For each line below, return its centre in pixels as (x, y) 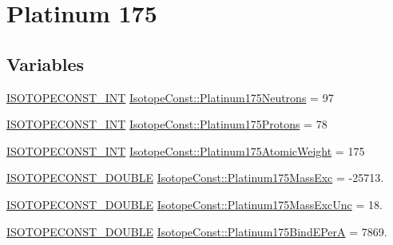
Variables (46, 63)
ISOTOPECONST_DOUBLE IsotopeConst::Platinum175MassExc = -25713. (195, 178)
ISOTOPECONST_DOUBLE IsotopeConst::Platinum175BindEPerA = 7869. (197, 231)
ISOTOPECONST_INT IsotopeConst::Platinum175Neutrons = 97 (170, 97)
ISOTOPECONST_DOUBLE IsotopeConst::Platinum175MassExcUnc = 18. (195, 204)
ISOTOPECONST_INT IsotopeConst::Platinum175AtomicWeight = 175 (186, 150)
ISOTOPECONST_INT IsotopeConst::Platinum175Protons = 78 (167, 124)
